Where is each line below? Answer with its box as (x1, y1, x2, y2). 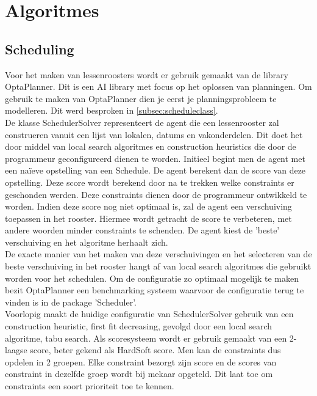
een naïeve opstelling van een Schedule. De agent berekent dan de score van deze (5, 164, 306, 177)
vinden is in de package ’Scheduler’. (5, 295, 137, 308)
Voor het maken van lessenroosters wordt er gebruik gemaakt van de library (5, 68, 288, 81)
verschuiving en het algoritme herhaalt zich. (5, 235, 168, 248)
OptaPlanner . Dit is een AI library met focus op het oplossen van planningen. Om (5, 80, 312, 93)
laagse (5, 343, 27, 356)
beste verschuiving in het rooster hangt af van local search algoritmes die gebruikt (5, 260, 312, 273)
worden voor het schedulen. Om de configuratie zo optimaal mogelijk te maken (5, 271, 299, 284)
